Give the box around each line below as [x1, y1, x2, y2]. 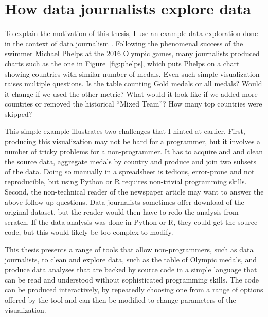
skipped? [5, 108, 32, 119]
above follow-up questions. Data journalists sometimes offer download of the [5, 196, 244, 207]
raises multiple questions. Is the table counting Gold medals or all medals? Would [5, 78, 262, 89]
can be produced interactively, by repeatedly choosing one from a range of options [5, 284, 263, 295]
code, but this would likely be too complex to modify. [5, 226, 173, 237]
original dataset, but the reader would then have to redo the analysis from [5, 206, 239, 217]
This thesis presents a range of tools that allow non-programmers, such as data [5, 244, 254, 254]
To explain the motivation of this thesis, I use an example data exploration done [5, 28, 258, 39]
